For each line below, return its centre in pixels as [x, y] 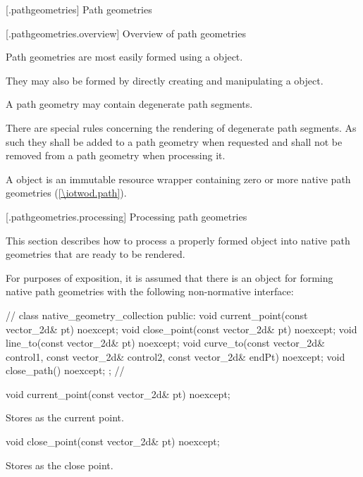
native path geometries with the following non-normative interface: [150, 291]
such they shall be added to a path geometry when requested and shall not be [174, 141]
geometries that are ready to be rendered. [96, 254]
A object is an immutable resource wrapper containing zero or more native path [178, 179]
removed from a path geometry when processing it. [116, 155]
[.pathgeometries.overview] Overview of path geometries [126, 33]
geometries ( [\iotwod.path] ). [66, 193]
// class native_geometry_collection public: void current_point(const [157, 315]
